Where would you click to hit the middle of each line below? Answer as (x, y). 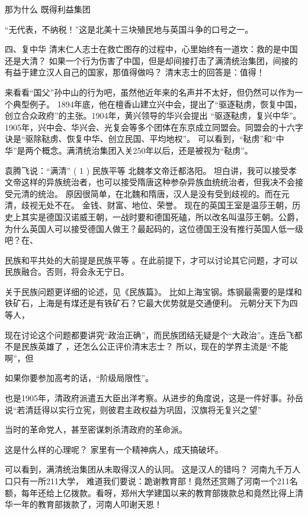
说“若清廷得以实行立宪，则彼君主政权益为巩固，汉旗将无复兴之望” (133, 409)
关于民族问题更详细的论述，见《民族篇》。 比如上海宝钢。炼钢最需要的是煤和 (153, 291)
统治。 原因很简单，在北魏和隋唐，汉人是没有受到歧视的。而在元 (163, 193)
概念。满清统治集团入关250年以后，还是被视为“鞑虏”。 (147, 150)
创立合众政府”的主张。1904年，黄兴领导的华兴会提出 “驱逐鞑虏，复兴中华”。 (153, 115)
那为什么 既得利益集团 (48, 9)
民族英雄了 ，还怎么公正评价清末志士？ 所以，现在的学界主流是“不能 (154, 346)
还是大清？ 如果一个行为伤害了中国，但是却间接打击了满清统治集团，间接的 (151, 60)
